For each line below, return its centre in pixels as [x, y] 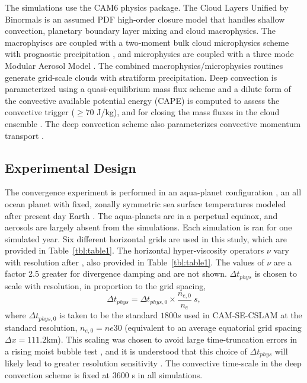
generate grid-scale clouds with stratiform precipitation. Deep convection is [141, 77]
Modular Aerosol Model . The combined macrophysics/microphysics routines [144, 65]
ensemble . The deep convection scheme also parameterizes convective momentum [153, 123]
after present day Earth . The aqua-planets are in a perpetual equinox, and [141, 215]
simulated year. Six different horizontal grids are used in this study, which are [146, 238]
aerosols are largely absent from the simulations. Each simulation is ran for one [148, 227]
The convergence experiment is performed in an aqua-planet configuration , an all [153, 192]
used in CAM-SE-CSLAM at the [243, 315]
